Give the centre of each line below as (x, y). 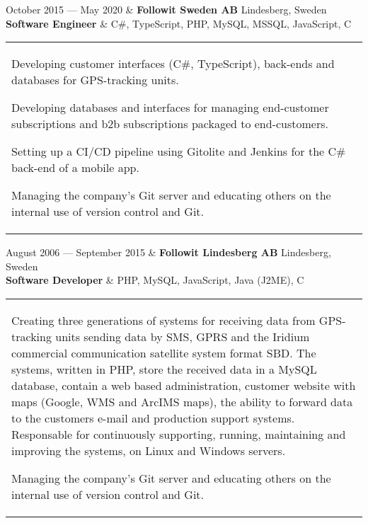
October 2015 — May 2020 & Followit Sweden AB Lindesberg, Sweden (166, 9)
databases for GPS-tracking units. (95, 80)
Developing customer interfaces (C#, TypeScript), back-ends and (173, 64)
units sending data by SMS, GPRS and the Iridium (183, 336)
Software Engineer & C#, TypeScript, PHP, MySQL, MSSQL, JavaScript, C (179, 23)
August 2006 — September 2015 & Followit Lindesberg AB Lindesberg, (168, 252)
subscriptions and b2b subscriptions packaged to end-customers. (170, 124)
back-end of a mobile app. (75, 168)
